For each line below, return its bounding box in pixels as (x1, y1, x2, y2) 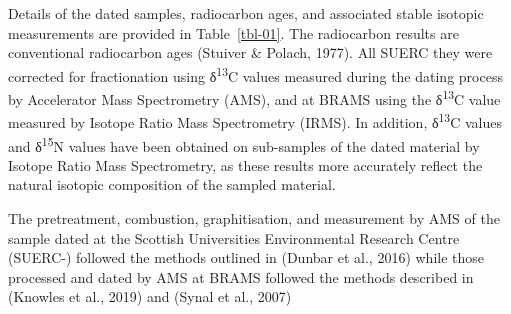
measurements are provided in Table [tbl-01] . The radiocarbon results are (8, 22, 459, 43)
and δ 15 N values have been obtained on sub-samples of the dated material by (8, 132, 480, 156)
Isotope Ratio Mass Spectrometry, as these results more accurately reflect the (8, 154, 483, 175)
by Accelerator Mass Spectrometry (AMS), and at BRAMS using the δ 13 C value (8, 86, 501, 109)
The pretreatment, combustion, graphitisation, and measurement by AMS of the (8, 207, 500, 228)
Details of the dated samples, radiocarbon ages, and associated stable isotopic (8, 3, 484, 23)
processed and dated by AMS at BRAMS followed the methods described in (8, 266, 474, 287)
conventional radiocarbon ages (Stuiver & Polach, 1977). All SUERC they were (8, 42, 493, 63)
